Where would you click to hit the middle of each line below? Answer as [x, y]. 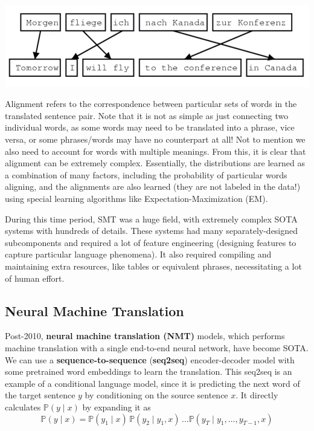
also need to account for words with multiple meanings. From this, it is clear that [155, 151]
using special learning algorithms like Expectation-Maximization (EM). [136, 199]
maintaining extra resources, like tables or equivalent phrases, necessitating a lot [153, 266]
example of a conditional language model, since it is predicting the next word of [152, 383]
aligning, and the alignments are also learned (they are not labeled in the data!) [153, 186]
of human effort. [35, 278]
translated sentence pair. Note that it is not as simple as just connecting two [147, 115]
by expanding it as [117, 407]
